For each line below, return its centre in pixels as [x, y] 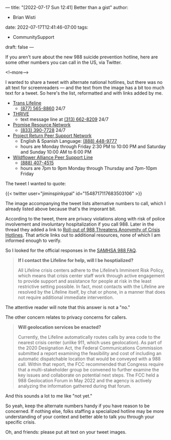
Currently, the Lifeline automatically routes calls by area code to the [89, 337]
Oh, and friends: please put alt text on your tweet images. [66, 432]
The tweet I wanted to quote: [36, 183]
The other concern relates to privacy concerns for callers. [66, 317]
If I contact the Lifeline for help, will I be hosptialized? [76, 260]
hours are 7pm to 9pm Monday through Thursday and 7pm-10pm [89, 168]
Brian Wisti [24, 17]
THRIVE [21, 114]
